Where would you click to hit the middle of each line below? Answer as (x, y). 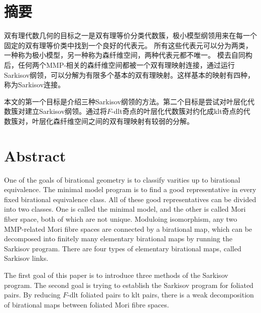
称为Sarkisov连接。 (35, 85)
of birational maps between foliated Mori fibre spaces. (87, 304)
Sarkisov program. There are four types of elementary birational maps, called (123, 248)
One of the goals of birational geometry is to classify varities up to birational (122, 179)
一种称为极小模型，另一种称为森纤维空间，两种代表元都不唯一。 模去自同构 (128, 55)
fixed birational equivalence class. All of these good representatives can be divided (130, 199)
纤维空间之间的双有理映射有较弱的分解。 (127, 121)
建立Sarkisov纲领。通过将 (66, 111)
